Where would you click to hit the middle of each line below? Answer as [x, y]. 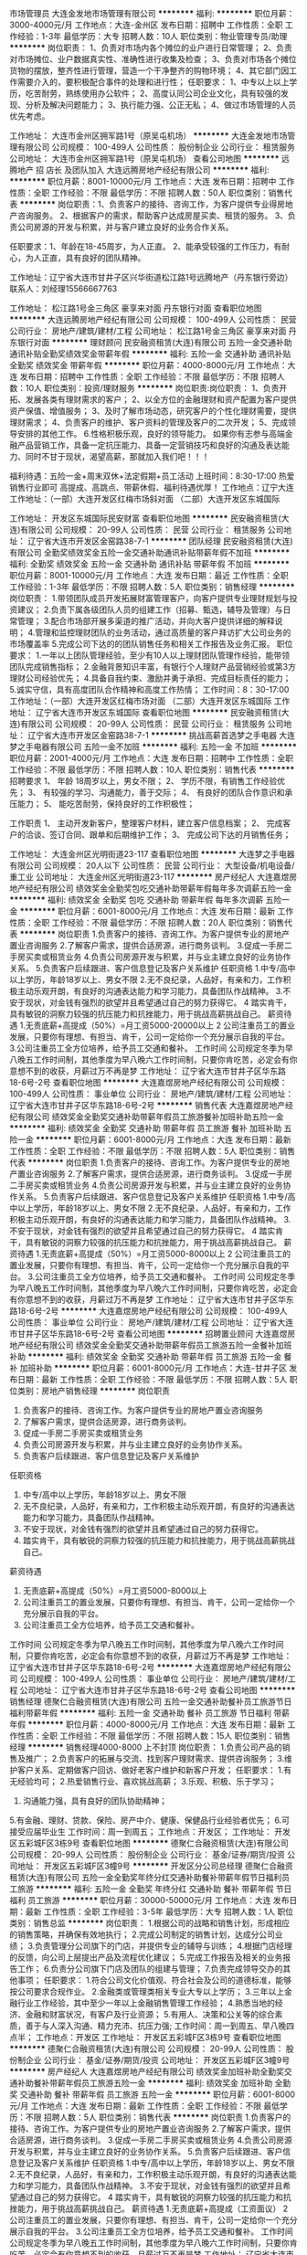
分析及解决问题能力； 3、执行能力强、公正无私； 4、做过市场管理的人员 [161, 105]
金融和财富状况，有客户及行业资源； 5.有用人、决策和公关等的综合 [150, 2014]
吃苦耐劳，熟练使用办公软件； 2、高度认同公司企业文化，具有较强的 [153, 93]
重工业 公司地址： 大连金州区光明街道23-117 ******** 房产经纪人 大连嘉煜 [149, 877]
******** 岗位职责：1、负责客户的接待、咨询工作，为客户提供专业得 [148, 204]
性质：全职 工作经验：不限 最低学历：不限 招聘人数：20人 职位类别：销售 [147, 922]
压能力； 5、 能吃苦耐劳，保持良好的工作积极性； [102, 804]
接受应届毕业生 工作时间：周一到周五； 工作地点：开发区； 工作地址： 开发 [150, 1832]
